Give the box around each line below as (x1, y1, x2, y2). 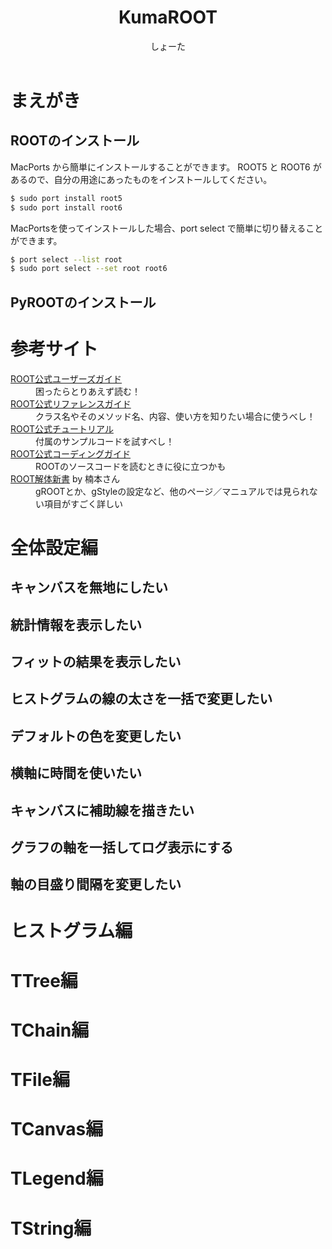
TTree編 (10, 969, 78, 992)
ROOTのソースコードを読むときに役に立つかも (35, 460, 227, 472)
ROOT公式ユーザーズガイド (10, 372, 123, 385)
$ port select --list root (10, 254, 123, 265)
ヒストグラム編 (10, 920, 133, 943)
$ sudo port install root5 (10, 193, 123, 203)
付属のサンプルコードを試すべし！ (35, 435, 175, 447)
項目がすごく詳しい (43, 497, 123, 510)
